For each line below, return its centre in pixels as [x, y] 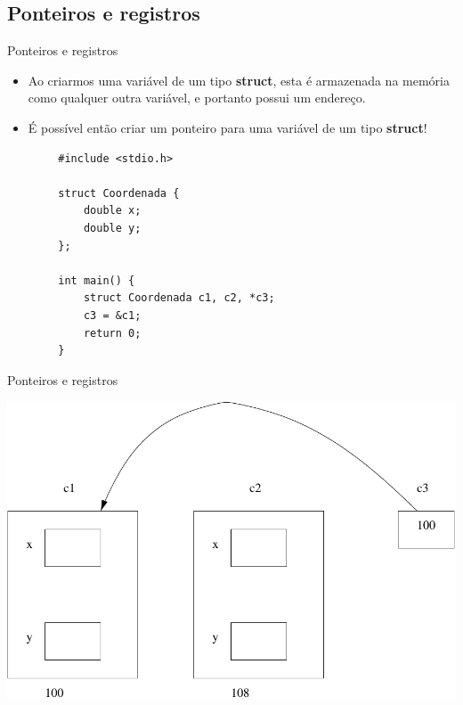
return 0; [112, 333]
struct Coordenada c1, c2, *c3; [179, 298]
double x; [112, 211]
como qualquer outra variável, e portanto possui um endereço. [197, 98]
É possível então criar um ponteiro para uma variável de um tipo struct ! [227, 127]
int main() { [97, 280]
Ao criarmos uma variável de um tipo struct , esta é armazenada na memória [239, 80]
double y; [112, 228]
